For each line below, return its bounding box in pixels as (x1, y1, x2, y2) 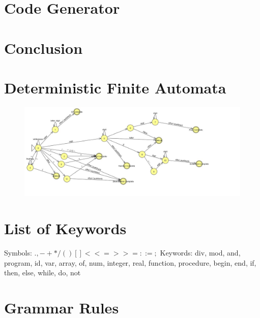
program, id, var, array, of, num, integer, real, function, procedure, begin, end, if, (4, 257, 256, 268)
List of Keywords (4, 218, 127, 239)
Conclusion (4, 37, 83, 58)
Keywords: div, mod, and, (160, 247, 241, 258)
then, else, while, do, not (4, 267, 81, 278)
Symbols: (4, 247, 32, 258)
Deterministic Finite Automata (4, 77, 226, 98)
